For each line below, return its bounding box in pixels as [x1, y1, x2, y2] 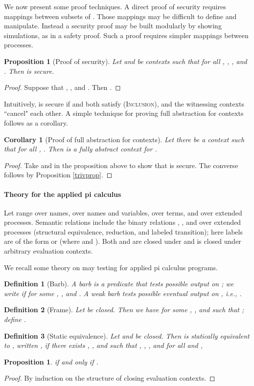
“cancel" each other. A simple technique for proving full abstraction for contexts [4, 108, 244, 118]
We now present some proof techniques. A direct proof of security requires [4, 1, 226, 11]
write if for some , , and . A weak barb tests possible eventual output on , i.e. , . [4, 288, 242, 298]
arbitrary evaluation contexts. [4, 246, 93, 256]
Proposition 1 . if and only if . [4, 356, 98, 366]
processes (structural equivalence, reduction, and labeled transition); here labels [4, 226, 243, 236]
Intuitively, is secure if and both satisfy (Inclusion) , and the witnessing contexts [4, 98, 245, 108]
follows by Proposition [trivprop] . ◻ [4, 170, 113, 180]
